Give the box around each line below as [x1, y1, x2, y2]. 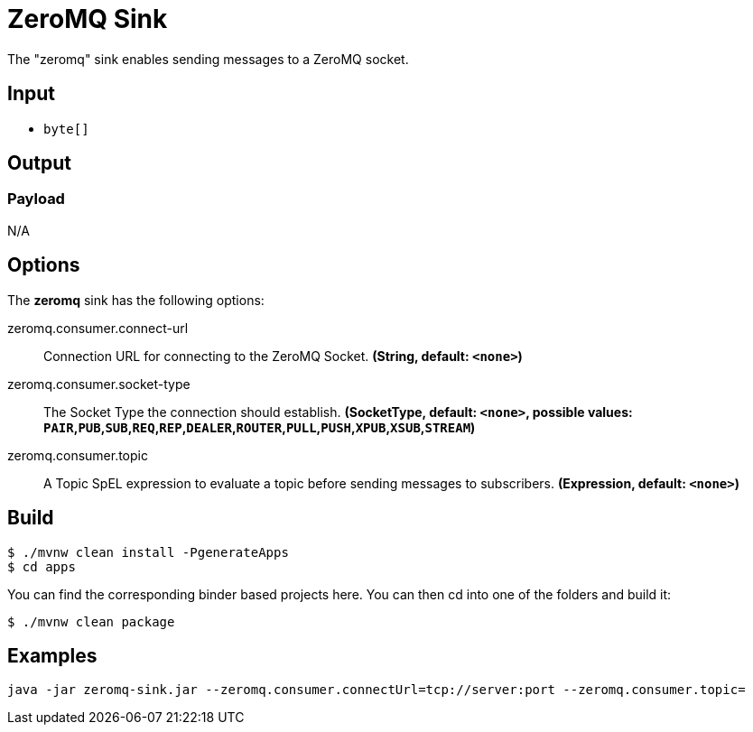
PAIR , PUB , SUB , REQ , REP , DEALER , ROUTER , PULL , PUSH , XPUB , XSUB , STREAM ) [43, 419, 476, 435]
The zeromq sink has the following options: [7, 292, 265, 308]
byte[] [43, 121, 89, 136]
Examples [7, 644, 98, 667]
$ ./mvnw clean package [7, 614, 175, 629]
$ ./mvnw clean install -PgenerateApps [7, 544, 289, 560]
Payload [7, 190, 65, 208]
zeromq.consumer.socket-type [7, 375, 191, 392]
